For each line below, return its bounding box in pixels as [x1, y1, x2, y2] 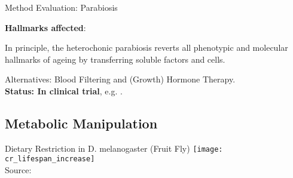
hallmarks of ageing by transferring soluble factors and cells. [5, 53, 225, 65]
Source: [5, 164, 32, 176]
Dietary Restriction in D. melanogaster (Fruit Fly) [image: [5, 142, 223, 154]
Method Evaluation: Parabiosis [5, 1, 118, 13]
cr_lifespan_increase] [5, 155, 95, 164]
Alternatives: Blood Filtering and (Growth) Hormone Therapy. [5, 73, 236, 85]
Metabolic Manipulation [5, 113, 158, 132]
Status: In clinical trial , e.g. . [5, 84, 123, 97]
